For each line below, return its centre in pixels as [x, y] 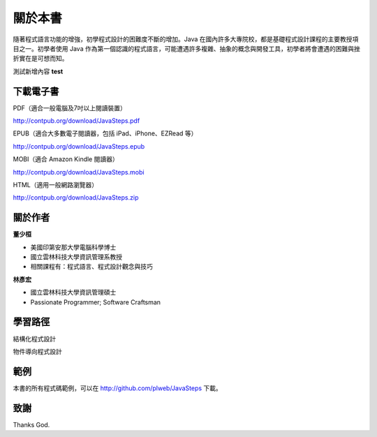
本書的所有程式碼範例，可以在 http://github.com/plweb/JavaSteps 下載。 [118, 388]
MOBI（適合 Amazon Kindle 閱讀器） [66, 159]
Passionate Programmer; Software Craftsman [95, 302]
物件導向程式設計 [37, 351]
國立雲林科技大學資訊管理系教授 [76, 257]
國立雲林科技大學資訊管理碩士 [73, 292]
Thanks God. [31, 424]
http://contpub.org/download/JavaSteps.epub [79, 146]
